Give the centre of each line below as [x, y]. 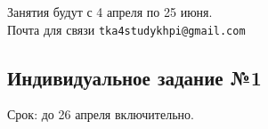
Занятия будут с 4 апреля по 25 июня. [110, 12]
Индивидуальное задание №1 [134, 77]
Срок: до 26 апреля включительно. [101, 114]
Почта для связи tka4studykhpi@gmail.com [126, 29]
